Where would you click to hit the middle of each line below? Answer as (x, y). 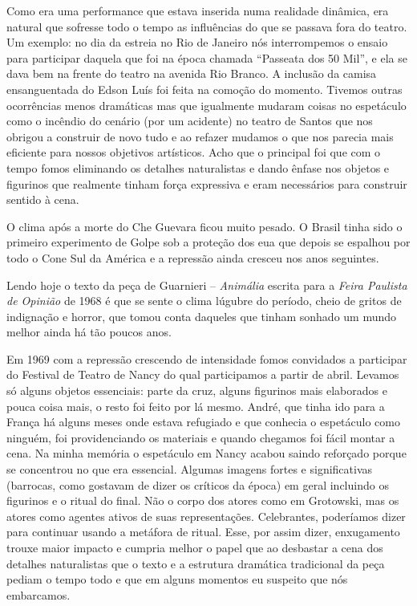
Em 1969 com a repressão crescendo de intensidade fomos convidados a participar (207, 358)
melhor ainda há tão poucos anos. (89, 332)
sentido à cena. (43, 199)
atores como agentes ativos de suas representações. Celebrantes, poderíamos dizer (206, 516)
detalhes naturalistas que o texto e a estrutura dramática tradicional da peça (196, 563)
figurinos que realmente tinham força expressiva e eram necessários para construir (207, 183)
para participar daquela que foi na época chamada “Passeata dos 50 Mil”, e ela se (207, 57)
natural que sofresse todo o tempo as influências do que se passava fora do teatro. (207, 26)
